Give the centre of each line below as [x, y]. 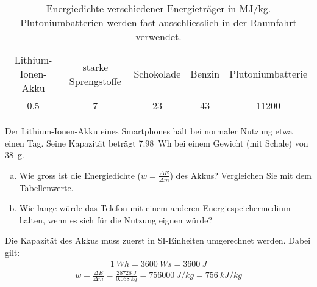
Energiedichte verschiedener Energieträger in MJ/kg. [158, 8]
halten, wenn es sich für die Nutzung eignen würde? [116, 220]
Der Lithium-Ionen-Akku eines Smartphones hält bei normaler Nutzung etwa [149, 131]
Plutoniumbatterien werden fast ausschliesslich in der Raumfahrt [158, 22]
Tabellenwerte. [46, 187]
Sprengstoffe [95, 81]
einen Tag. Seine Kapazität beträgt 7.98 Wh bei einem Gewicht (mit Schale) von [157, 143]
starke [95, 67]
